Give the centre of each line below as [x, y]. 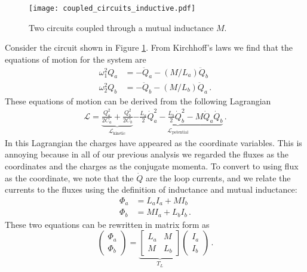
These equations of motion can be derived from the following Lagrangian [138, 101]
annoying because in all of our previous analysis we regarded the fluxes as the [147, 154]
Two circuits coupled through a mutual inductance [121, 27]
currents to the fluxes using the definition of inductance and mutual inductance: [151, 189]
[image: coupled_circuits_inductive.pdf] [112, 8]
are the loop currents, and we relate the [218, 177]
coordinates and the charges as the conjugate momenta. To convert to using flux [152, 166]
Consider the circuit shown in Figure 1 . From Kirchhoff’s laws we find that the [149, 47]
